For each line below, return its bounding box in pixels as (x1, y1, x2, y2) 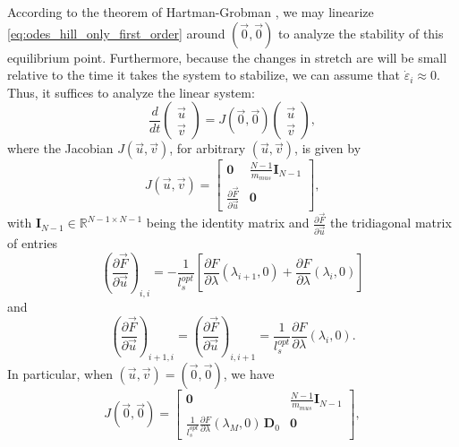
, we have (223, 364, 275, 383)
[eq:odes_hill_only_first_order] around (7, 23, 225, 42)
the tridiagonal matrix (329, 213, 452, 232)
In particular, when (7, 364, 113, 383)
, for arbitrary (169, 139, 246, 158)
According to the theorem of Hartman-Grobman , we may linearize (7, 3, 374, 21)
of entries (7, 234, 58, 253)
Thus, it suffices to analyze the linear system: (7, 82, 255, 101)
